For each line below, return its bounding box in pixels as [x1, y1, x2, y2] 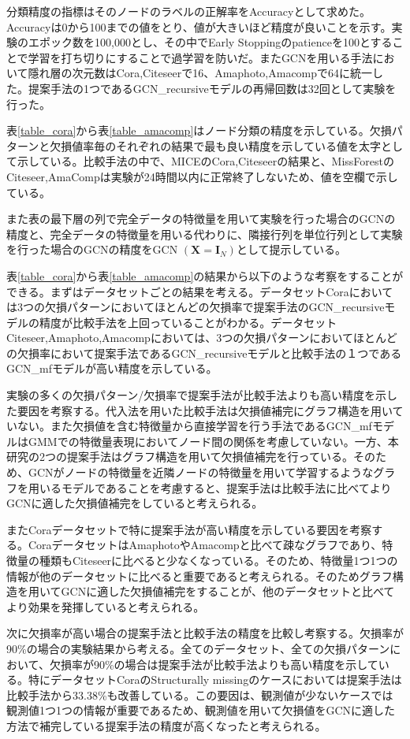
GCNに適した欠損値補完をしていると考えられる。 [6, 495, 263, 511]
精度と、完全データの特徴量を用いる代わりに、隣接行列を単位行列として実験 [6, 225, 403, 242]
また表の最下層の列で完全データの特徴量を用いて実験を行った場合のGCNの [6, 210, 396, 227]
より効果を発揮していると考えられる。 [6, 598, 205, 615]
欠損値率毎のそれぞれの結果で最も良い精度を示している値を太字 [50, 137, 381, 154]
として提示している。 [236, 241, 347, 258]
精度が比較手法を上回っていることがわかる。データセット [39, 314, 337, 330]
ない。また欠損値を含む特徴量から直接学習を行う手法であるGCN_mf [17, 418, 372, 434]
